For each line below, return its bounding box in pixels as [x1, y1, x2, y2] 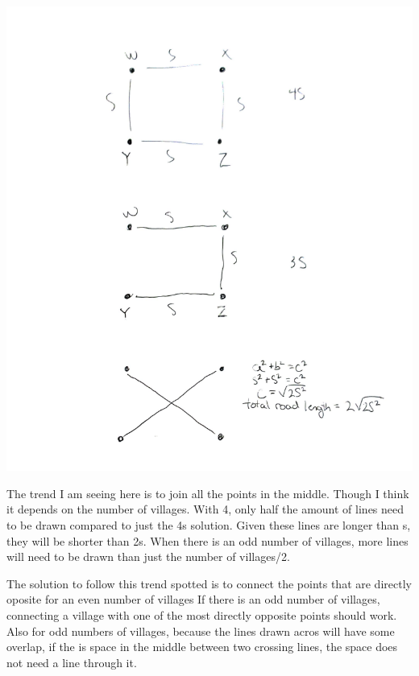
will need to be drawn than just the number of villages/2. [6, 548, 290, 565]
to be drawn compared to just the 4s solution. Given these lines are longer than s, [6, 517, 411, 534]
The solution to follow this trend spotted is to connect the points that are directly [6, 575, 412, 591]
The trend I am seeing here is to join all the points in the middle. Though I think [6, 484, 409, 501]
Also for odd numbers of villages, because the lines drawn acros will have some [6, 622, 395, 639]
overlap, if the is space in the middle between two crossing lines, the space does [6, 638, 398, 655]
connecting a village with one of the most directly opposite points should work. [6, 607, 397, 624]
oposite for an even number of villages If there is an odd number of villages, [6, 591, 380, 608]
